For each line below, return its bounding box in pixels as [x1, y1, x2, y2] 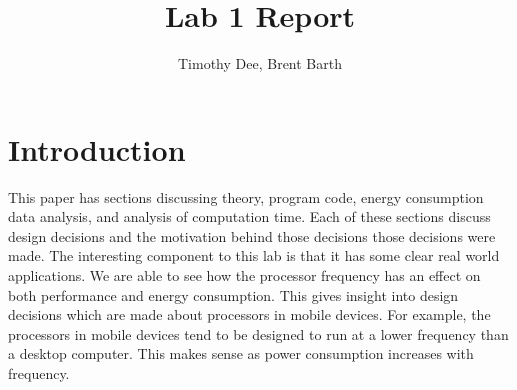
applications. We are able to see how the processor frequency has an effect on [8, 265, 481, 286]
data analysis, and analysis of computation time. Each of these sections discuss [8, 206, 491, 227]
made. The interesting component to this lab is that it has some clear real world [8, 245, 500, 266]
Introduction [8, 128, 186, 169]
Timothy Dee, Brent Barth [178, 53, 342, 74]
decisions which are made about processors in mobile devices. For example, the [8, 304, 491, 325]
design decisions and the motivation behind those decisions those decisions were [8, 225, 496, 246]
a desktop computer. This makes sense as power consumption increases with [8, 343, 474, 364]
